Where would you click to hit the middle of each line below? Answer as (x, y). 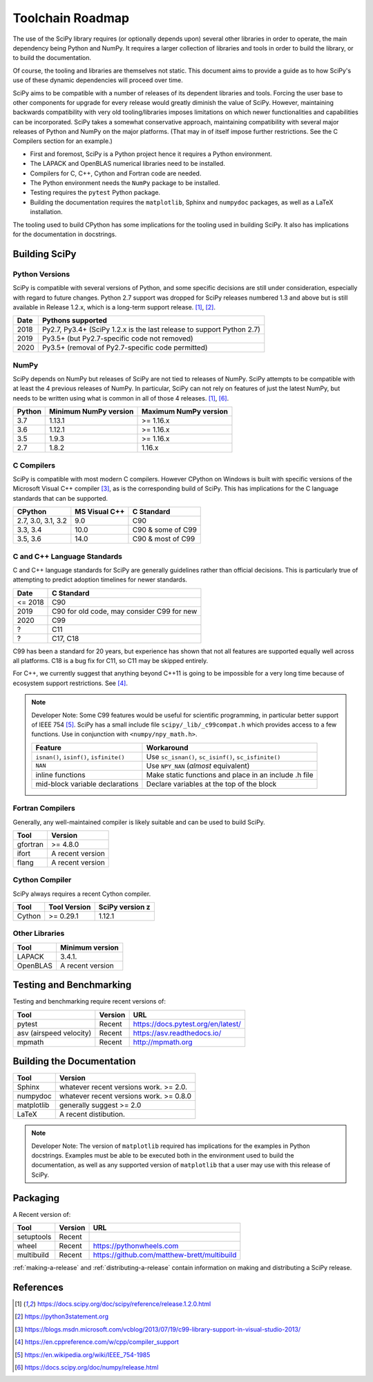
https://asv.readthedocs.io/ (177, 1033)
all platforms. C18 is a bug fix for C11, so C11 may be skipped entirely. (111, 661)
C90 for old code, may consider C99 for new (125, 611)
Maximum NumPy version (185, 412)
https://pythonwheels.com (136, 1246)
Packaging (36, 1198)
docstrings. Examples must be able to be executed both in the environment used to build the (163, 1155)
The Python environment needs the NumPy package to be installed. (125, 183)
